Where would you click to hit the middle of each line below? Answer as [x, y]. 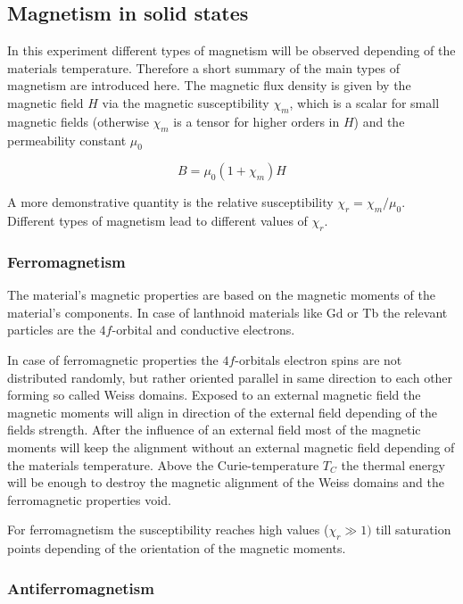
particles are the [51, 330]
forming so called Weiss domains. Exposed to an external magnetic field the [214, 395]
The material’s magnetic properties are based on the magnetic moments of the [221, 295]
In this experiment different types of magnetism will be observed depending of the [231, 50]
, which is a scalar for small [364, 102]
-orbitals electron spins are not [318, 359]
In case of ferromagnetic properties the [113, 359]
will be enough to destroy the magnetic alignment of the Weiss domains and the [226, 482]
